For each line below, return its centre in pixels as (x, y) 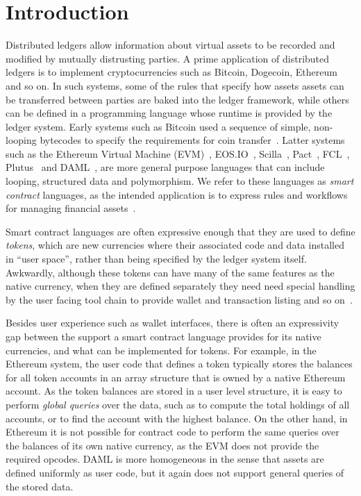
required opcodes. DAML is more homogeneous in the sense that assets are (165, 459)
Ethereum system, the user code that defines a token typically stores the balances (179, 364)
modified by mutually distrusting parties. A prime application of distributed (168, 58)
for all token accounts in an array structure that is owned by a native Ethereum (176, 377)
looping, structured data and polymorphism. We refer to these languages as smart (180, 181)
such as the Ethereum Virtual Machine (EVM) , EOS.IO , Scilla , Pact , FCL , (178, 153)
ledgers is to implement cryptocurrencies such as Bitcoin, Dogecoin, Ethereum (171, 72)
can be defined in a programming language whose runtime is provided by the (169, 113)
